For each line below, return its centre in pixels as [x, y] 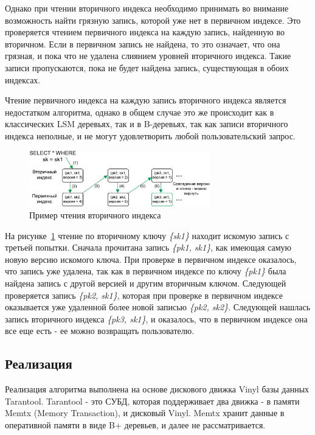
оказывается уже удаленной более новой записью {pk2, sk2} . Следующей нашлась [158, 307]
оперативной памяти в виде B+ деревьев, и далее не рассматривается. [135, 424]
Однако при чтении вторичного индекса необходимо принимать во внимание [147, 8]
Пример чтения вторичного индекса [95, 215]
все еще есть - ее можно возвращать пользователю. [100, 331]
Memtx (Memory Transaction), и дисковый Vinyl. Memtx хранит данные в [145, 413]
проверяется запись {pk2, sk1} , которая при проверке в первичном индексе [144, 295]
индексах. [23, 79]
